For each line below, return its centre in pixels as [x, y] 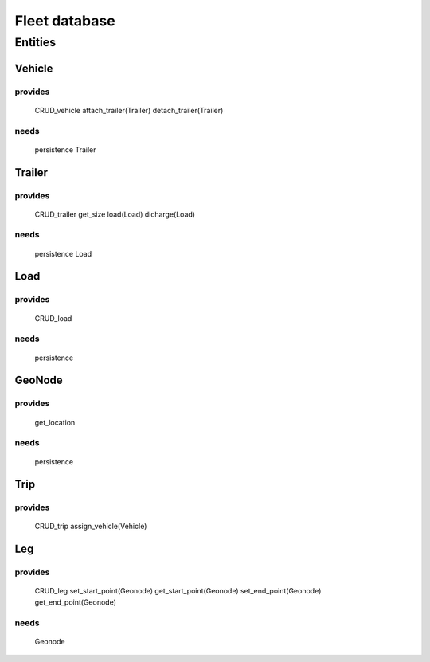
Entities [35, 42]
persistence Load [63, 253]
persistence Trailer [65, 149]
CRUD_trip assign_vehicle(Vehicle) [91, 527]
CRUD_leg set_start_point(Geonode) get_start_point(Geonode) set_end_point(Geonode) [178, 591]
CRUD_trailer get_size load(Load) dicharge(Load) [115, 214]
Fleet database [65, 21]
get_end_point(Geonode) [76, 602]
